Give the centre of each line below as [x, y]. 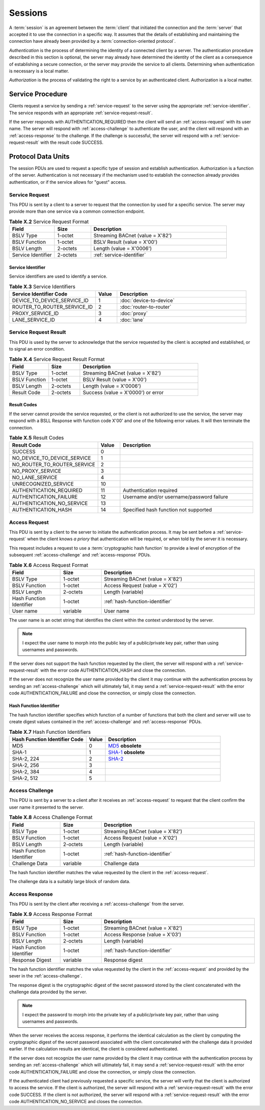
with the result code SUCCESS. [72, 142]
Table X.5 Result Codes [37, 438]
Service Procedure [38, 94]
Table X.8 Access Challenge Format [51, 817]
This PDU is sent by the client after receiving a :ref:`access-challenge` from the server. [97, 904]
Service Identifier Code [40, 294]
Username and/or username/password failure [175, 497]
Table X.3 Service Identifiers [42, 287]
